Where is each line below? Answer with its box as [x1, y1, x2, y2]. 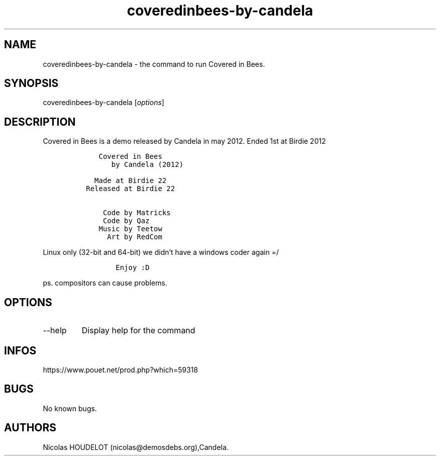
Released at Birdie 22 [86, 185, 175, 193]
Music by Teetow [98, 225, 162, 233]
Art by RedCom [107, 233, 162, 241]
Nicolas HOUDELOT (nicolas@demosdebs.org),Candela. [43, 442, 229, 451]
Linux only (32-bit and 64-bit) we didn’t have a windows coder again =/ [43, 248, 279, 257]
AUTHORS [4, 421, 57, 434]
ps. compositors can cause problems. [43, 279, 167, 288]
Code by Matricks [102, 209, 171, 217]
